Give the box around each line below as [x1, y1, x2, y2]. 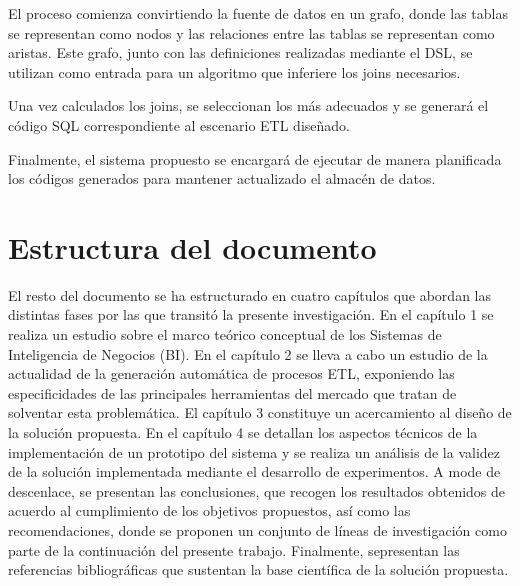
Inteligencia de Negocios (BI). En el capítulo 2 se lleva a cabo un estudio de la [8, 343, 488, 364]
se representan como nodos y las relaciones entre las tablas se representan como [8, 22, 495, 43]
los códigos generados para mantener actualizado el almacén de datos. [8, 168, 436, 189]
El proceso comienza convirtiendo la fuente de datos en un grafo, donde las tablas [8, 3, 508, 23]
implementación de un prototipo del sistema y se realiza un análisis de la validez [8, 441, 500, 462]
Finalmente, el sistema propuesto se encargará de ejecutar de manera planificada [8, 148, 502, 169]
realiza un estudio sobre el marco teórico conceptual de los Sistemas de [8, 324, 442, 345]
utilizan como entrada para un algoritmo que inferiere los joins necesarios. [8, 61, 461, 82]
